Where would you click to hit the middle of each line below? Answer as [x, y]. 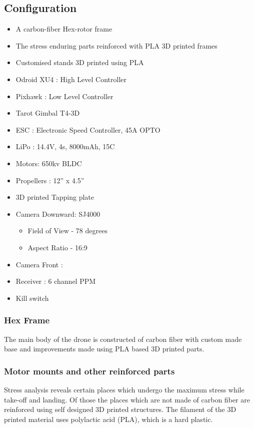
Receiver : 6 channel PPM [56, 281]
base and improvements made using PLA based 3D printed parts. [104, 349]
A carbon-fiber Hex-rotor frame [64, 29]
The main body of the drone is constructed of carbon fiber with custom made [123, 339]
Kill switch [32, 298]
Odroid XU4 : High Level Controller [71, 79]
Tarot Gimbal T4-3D [48, 113]
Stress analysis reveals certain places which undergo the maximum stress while [124, 389]
